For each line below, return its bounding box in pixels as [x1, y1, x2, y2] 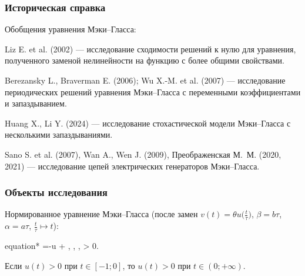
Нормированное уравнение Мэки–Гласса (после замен [5, 208, 198, 220]
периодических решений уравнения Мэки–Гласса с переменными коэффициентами [5, 85, 301, 98]
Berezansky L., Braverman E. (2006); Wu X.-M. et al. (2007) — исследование [5, 74, 286, 86]
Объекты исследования [5, 185, 108, 199]
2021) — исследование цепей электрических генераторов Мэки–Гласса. [5, 159, 260, 172]
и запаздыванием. [5, 97, 67, 109]
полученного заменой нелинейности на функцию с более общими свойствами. [5, 54, 284, 66]
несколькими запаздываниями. [5, 128, 113, 141]
